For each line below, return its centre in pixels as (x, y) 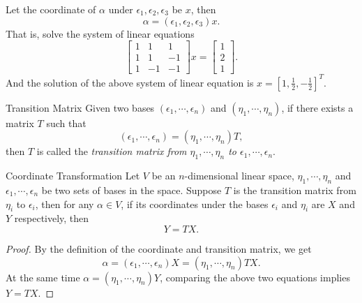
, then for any (65, 204)
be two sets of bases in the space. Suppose (131, 190)
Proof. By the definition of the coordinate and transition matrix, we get (159, 248)
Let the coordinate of (51, 9)
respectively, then (52, 218)
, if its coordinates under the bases (195, 204)
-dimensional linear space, (239, 176)
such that (66, 123)
